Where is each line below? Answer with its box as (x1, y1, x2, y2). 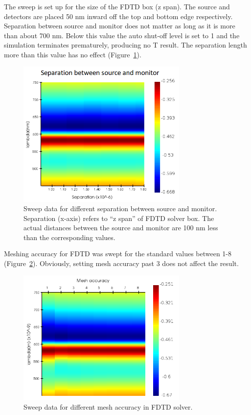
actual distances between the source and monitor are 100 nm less (23, 222, 218, 233)
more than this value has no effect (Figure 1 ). (4, 49, 141, 59)
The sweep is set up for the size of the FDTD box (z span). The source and (4, 1, 230, 11)
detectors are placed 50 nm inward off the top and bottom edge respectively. (4, 11, 233, 21)
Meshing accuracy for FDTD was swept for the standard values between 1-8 (4, 248, 232, 259)
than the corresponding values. (23, 232, 115, 242)
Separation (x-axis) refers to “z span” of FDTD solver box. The (23, 213, 214, 223)
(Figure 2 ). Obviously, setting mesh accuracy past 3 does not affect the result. (4, 258, 239, 269)
